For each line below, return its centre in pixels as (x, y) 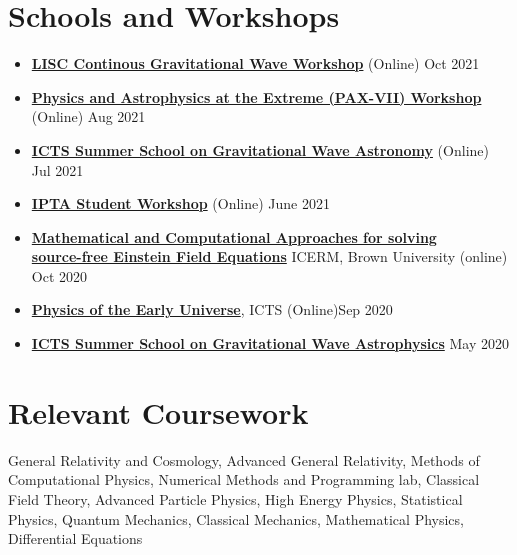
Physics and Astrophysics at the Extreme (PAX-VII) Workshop (256, 96)
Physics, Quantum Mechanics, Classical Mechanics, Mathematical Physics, (236, 518)
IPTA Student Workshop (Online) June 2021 (180, 203)
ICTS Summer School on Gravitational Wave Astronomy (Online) (260, 149)
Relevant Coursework (158, 411)
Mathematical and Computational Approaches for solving (234, 236)
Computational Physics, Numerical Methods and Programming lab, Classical (244, 479)
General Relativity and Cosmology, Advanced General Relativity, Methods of (244, 459)
